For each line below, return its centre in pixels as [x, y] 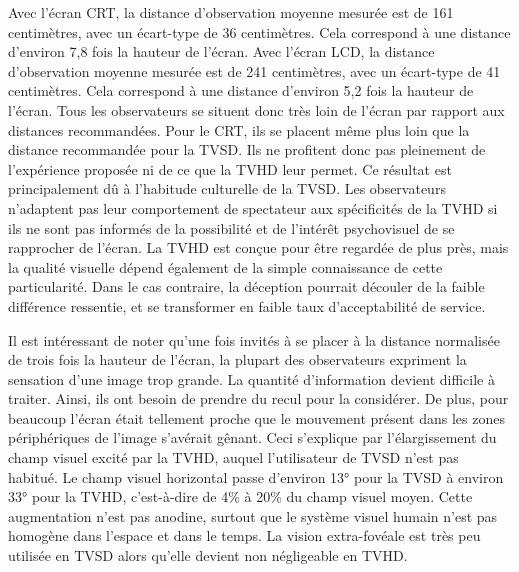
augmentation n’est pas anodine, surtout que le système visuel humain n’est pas [253, 515]
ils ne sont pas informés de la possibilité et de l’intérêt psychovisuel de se [231, 227]
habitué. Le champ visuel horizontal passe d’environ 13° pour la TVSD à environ [256, 476]
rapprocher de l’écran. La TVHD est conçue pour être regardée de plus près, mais [258, 247]
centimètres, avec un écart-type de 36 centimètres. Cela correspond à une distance [259, 31]
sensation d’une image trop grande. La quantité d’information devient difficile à [252, 378]
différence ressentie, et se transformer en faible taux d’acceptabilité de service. [247, 305]
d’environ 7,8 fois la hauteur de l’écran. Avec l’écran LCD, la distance [221, 51]
